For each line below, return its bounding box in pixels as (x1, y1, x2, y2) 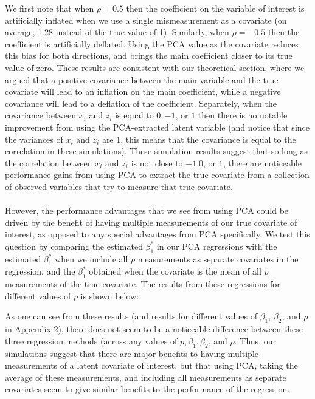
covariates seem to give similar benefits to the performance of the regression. (5, 383, 290, 395)
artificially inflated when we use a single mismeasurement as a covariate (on (5, 13, 287, 26)
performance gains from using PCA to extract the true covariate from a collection (5, 168, 310, 181)
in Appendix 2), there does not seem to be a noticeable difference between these (5, 322, 303, 335)
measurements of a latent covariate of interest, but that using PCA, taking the (5, 359, 298, 372)
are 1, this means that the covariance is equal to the (102, 132, 296, 145)
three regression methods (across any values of (5, 334, 178, 347)
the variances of (5, 132, 63, 145)
